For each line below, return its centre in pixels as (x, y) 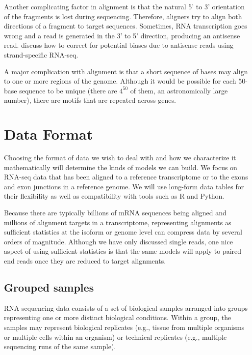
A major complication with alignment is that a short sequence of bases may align (126, 71)
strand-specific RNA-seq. (41, 54)
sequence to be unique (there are (68, 90)
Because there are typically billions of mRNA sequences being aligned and (115, 213)
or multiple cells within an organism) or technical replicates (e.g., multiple (115, 337)
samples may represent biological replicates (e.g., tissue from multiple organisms (124, 327)
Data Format (49, 134)
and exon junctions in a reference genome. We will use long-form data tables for (124, 186)
